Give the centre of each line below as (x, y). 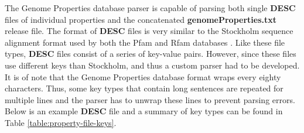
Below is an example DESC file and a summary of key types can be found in (144, 111)
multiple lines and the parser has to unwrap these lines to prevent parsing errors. (150, 99)
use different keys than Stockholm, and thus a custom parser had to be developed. (152, 65)
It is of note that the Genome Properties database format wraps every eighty (143, 76)
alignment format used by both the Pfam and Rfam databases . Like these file (145, 42)
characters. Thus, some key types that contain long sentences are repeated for (144, 88)
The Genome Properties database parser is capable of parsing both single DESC (150, 8)
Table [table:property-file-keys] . (61, 122)
